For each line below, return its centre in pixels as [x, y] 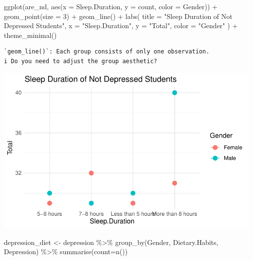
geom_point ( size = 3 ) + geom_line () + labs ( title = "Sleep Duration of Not [118, 16]
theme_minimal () [30, 35]
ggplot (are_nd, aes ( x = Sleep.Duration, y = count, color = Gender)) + [111, 6]
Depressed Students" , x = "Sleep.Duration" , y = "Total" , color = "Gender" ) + [121, 26]
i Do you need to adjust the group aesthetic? [81, 61]
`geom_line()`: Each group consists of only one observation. [107, 52]
